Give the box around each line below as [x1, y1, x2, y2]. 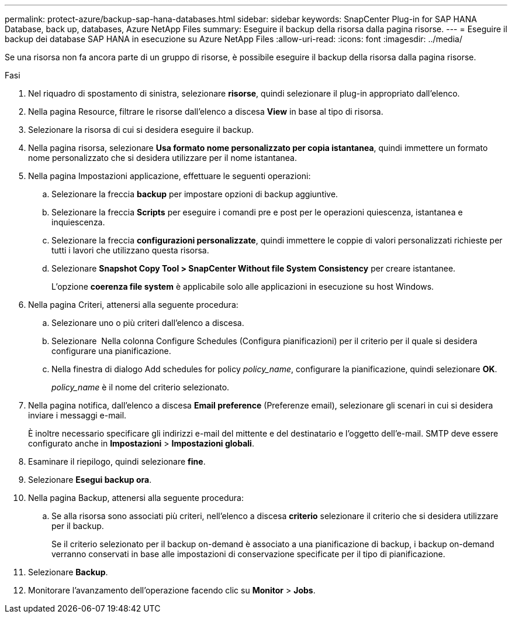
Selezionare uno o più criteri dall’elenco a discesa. [51, 318, 244, 328]
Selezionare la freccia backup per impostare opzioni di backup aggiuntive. [51, 189, 338, 199]
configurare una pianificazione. [51, 346, 171, 356]
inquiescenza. [51, 217, 105, 227]
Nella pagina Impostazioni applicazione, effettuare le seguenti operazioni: [28, 171, 311, 181]
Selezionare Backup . [28, 567, 108, 577]
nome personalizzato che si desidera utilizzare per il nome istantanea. [28, 153, 297, 163]
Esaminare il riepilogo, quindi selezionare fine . [28, 456, 206, 466]
